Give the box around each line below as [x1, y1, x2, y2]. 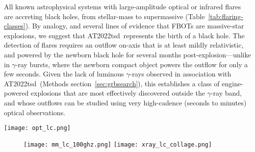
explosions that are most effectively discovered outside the [30, 88, 205, 98]
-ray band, [210, 88, 242, 98]
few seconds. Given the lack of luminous [4, 69, 124, 79]
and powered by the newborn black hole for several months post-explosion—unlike [4, 49, 251, 59]
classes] [4, 21, 25, 31]
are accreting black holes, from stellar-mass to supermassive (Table [4, 11, 205, 21]
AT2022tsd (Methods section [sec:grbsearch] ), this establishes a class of [4, 78, 220, 88]
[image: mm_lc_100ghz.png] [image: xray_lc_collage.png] [24, 141, 212, 148]
